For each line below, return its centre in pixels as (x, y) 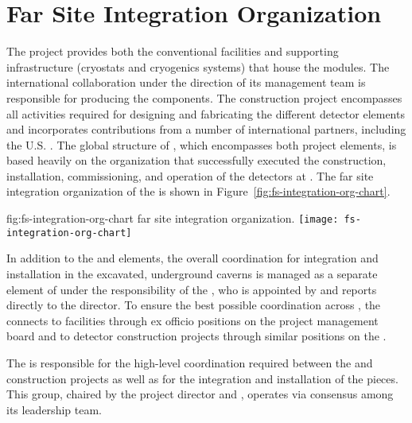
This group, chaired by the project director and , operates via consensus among (200, 394)
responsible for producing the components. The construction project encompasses (204, 97)
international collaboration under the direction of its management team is (186, 82)
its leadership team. (54, 409)
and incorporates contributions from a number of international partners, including (206, 129)
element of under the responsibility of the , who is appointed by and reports (192, 289)
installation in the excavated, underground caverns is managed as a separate (192, 273)
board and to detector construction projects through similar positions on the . (196, 336)
